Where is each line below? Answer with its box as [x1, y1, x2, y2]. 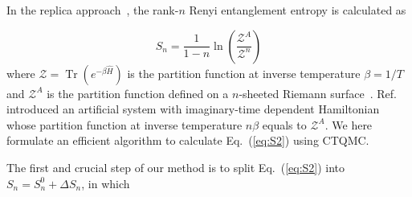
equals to [262, 116, 307, 133]
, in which [81, 174, 130, 191]
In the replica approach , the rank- [6, 2, 179, 18]
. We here [324, 116, 373, 133]
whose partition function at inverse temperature [6, 116, 243, 133]
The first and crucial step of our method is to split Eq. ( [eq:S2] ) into [6, 158, 345, 175]
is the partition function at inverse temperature [127, 64, 361, 81]
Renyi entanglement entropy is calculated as [189, 2, 406, 18]
